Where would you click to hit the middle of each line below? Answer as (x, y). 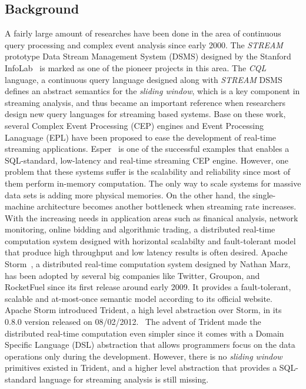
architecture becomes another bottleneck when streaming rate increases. (167, 206)
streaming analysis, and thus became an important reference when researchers (145, 102)
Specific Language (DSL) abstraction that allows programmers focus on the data (150, 345)
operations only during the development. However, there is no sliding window (144, 356)
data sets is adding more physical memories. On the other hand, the (127, 194)
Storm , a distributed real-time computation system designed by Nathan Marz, (148, 264)
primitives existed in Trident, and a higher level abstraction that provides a (141, 368)
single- (264, 194)
